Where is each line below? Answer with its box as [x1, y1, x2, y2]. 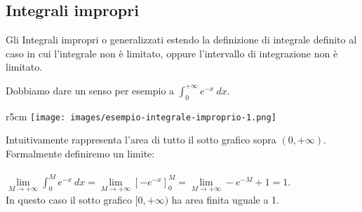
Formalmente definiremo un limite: [6, 146, 155, 161]
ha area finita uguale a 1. [171, 192, 280, 206]
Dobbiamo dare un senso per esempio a [6, 83, 175, 97]
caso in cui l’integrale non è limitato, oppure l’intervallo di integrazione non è [6, 45, 338, 60]
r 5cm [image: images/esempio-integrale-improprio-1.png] [6, 108, 276, 123]
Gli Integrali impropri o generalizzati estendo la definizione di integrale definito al [6, 32, 357, 47]
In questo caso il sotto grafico [6, 192, 132, 206]
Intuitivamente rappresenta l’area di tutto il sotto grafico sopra [6, 132, 276, 147]
